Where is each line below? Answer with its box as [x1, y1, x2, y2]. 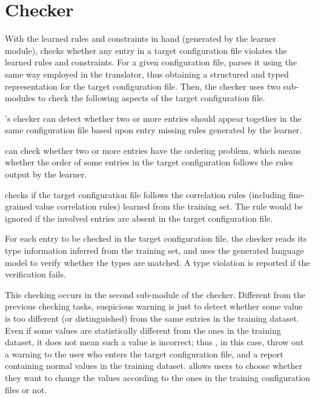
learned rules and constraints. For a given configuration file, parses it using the [5, 56, 297, 68]
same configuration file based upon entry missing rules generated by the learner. [5, 124, 302, 136]
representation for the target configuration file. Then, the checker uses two [5, 79, 280, 92]
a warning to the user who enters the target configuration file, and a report [5, 347, 283, 360]
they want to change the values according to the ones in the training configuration [5, 371, 310, 383]
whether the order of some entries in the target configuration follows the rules [5, 156, 293, 168]
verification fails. [5, 268, 66, 280]
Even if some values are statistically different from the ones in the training [5, 323, 281, 336]
